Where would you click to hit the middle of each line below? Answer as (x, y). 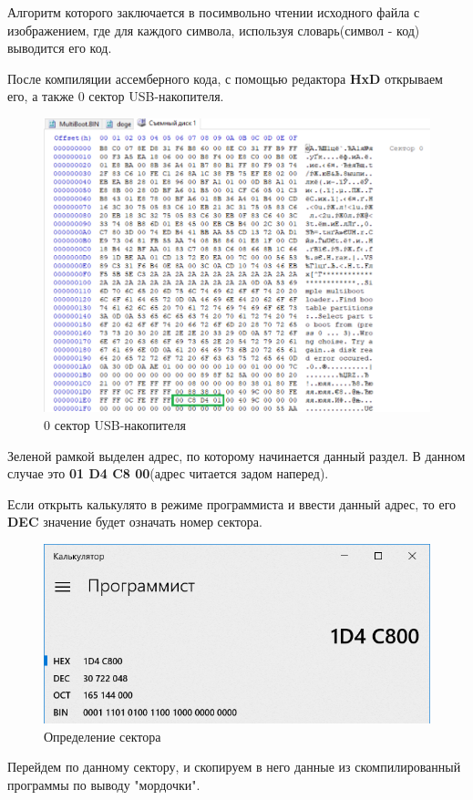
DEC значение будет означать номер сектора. (135, 522)
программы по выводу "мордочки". (104, 784)
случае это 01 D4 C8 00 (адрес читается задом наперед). (168, 473)
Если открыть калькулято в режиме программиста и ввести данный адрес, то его (232, 503)
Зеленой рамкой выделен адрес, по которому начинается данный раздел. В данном (236, 455)
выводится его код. (60, 48)
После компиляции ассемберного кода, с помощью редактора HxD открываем (225, 78)
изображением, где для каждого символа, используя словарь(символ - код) (214, 30)
